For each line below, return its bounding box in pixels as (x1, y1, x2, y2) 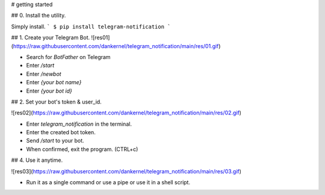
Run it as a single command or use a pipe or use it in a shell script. (26, 179, 191, 186)
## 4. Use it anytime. (11, 156, 63, 164)
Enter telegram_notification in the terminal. (26, 120, 132, 128)
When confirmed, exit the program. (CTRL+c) (26, 145, 138, 153)
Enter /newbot (26, 70, 61, 78)
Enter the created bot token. (26, 129, 96, 136)
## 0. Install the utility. (11, 12, 66, 19)
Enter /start (26, 62, 55, 69)
